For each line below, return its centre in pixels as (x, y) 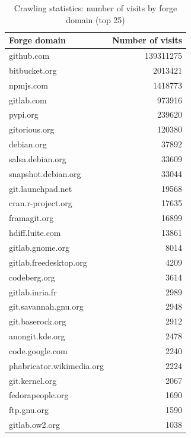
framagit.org (31, 218)
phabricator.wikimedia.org (56, 365)
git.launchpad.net (41, 188)
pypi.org (24, 114)
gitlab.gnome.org (39, 247)
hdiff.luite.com (35, 233)
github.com (29, 56)
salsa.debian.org (38, 158)
